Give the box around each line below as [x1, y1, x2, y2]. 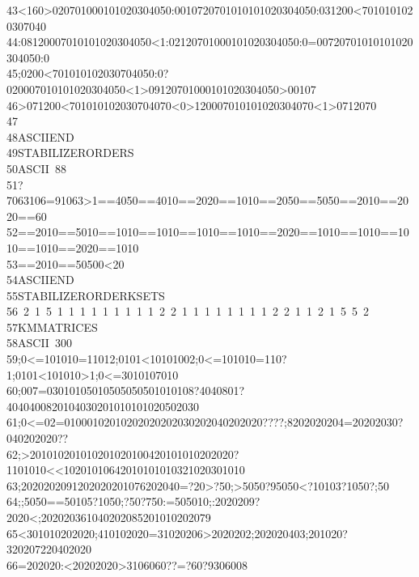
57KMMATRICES [6, 318, 98, 335]
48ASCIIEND [6, 128, 74, 145]
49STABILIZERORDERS [6, 144, 134, 161]
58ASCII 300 [6, 334, 72, 351]
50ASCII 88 [6, 159, 66, 176]
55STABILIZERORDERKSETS [6, 286, 165, 303]
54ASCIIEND [6, 271, 74, 288]
